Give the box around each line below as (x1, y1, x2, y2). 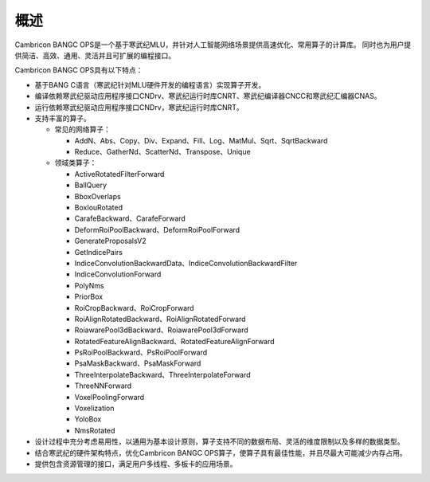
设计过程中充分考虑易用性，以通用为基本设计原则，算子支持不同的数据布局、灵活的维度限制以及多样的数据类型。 (34, 437, 405, 446)
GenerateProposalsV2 (74, 236, 147, 246)
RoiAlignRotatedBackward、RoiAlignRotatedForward (74, 314, 246, 323)
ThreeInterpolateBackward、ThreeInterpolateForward (74, 370, 251, 379)
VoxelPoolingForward (74, 392, 145, 402)
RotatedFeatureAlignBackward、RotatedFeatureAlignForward (74, 336, 275, 346)
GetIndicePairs (74, 247, 123, 257)
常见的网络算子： (54, 124, 111, 135)
